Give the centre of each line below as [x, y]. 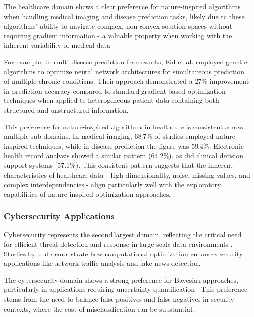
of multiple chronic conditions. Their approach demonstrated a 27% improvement [127, 81]
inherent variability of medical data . [59, 45]
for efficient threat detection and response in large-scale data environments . [118, 244]
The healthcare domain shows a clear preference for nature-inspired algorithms [122, 6]
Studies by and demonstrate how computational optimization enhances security [124, 253]
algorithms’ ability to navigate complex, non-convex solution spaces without [118, 26]
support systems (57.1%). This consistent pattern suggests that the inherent [118, 165]
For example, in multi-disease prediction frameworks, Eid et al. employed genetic [126, 61]
